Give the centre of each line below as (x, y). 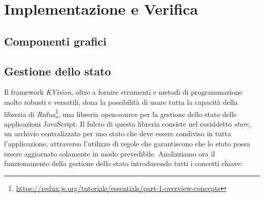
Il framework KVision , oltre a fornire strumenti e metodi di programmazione (123, 92)
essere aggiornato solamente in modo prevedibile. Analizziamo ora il (110, 153)
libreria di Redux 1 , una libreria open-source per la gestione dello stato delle (121, 113)
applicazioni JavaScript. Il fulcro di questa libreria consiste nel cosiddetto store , (128, 123)
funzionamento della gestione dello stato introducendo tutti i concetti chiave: (123, 163)
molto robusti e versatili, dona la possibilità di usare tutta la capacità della (121, 102)
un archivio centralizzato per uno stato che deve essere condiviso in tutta (118, 133)
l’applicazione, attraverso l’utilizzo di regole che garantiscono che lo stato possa (127, 143)
